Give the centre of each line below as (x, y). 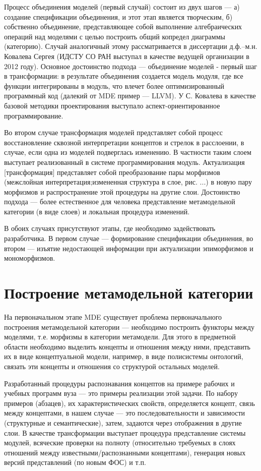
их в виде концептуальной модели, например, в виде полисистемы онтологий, (124, 356)
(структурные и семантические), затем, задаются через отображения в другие (123, 422)
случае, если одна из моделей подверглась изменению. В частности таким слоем (128, 152)
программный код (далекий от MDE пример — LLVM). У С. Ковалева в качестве (130, 96)
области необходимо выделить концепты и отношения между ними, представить (127, 346)
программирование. (34, 115)
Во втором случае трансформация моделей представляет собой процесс (113, 132)
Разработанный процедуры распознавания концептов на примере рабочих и (119, 383)
